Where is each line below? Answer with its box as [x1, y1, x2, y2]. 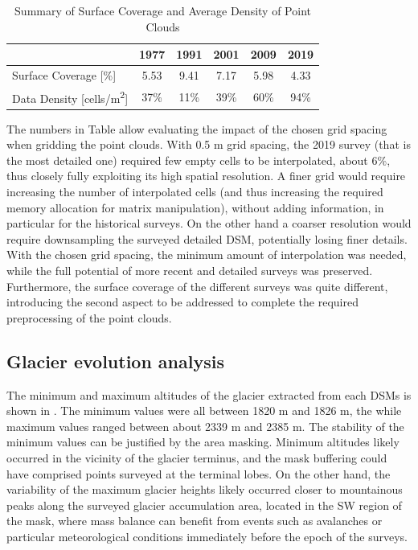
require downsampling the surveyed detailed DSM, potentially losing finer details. [6, 230, 408, 247]
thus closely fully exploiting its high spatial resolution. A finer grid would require [6, 167, 406, 184]
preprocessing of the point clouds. [6, 309, 172, 326]
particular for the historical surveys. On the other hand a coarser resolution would [6, 215, 412, 232]
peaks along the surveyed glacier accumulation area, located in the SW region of [6, 496, 402, 513]
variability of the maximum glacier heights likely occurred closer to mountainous [6, 481, 403, 498]
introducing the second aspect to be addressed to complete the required [6, 293, 359, 310]
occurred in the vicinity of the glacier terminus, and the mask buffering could [6, 449, 387, 466]
